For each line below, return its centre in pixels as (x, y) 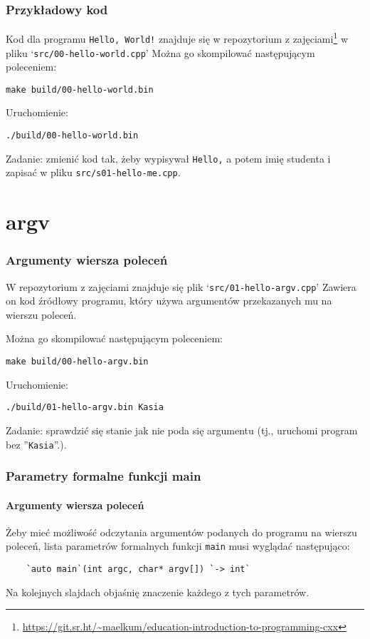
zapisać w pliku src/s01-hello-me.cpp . (93, 172)
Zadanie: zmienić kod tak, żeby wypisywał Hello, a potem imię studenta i (168, 158)
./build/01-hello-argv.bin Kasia (85, 408)
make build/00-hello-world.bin (80, 90)
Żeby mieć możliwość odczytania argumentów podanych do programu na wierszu (181, 532)
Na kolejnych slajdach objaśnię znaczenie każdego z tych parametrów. (158, 592)
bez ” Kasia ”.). (36, 444)
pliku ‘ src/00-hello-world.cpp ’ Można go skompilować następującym (160, 52)
